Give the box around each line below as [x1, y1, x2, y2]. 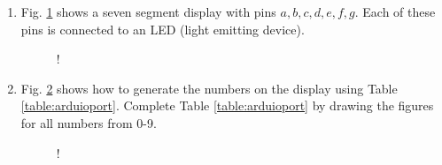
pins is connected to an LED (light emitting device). [20, 19, 305, 38]
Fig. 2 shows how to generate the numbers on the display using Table [20, 79, 398, 97]
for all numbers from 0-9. [20, 113, 157, 131]
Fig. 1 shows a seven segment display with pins [20, 3, 276, 20]
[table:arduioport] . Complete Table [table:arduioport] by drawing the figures [20, 96, 434, 115]
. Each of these [354, 3, 436, 20]
